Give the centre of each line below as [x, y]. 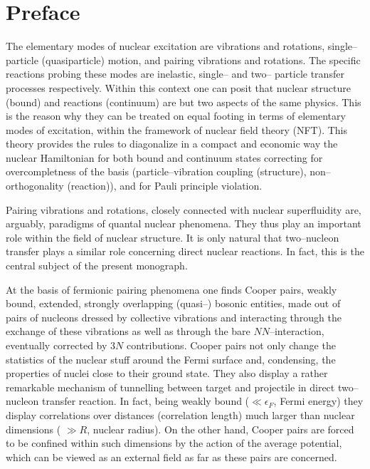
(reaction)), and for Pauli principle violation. [165, 186]
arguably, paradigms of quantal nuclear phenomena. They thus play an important [184, 223]
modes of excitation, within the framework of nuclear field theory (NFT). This [177, 129]
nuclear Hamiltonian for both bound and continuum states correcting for [164, 157]
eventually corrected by [57, 345]
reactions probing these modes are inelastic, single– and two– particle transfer [175, 74]
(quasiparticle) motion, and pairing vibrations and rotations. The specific [201, 60]
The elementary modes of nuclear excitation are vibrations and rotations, [165, 46]
